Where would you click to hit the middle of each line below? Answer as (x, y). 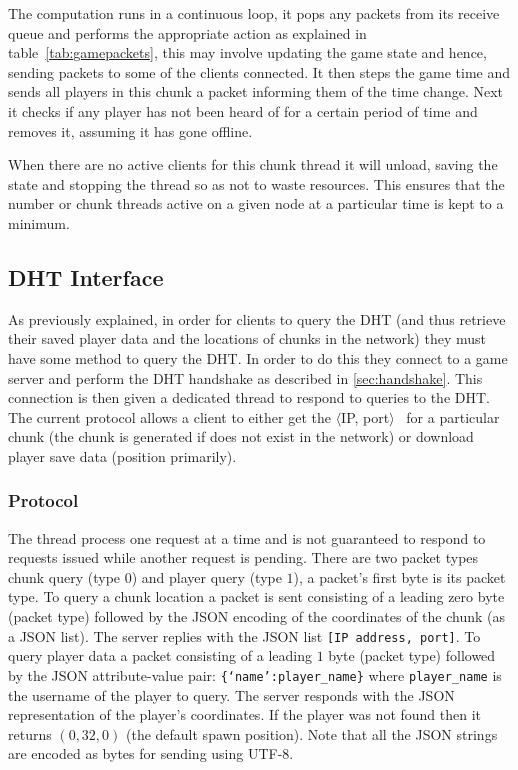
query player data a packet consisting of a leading (160, 655)
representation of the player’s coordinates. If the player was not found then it (245, 714)
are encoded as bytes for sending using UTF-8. (151, 753)
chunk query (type (64, 576)
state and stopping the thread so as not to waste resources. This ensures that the (256, 183)
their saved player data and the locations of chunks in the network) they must (247, 338)
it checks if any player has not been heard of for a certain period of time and (243, 110)
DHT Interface (86, 276)
